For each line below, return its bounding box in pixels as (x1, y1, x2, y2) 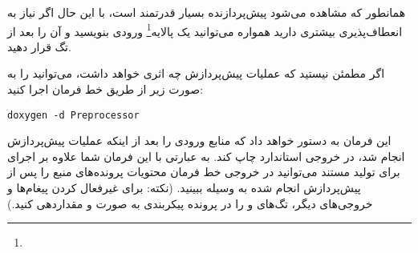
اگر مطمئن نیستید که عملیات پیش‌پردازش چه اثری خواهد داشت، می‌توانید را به (7, 65, 385, 82)
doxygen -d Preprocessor (7, 109, 140, 121)
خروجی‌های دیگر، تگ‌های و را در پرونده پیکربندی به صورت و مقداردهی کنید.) (7, 195, 373, 211)
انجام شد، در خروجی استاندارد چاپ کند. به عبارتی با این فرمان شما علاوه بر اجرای (7, 147, 405, 164)
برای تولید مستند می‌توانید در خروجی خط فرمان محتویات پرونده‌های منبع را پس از (7, 163, 400, 180)
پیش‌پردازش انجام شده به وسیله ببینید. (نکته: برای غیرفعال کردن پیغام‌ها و (7, 179, 361, 196)
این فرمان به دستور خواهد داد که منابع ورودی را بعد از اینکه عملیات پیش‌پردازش (7, 132, 392, 149)
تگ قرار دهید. (7, 38, 71, 54)
